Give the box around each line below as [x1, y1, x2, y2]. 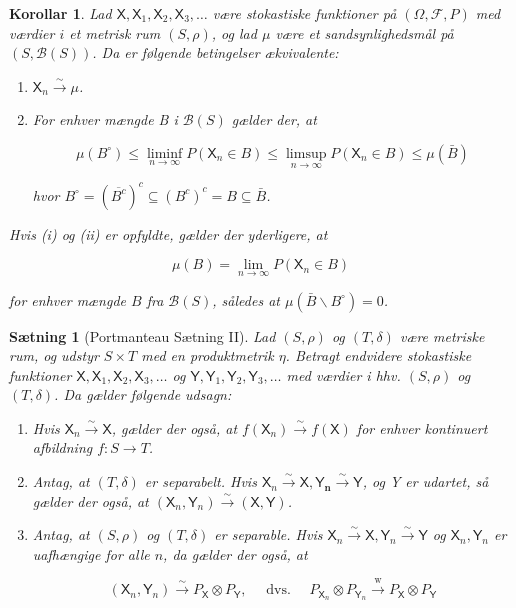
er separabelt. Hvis [144, 471, 257, 492]
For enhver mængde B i [32, 109, 178, 130]
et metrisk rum [69, 22, 161, 43]
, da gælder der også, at [163, 543, 308, 564]
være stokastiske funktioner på [212, 3, 397, 23]
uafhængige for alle [32, 543, 150, 564]
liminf [146, 146, 183, 161]
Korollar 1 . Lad [9, 3, 112, 23]
